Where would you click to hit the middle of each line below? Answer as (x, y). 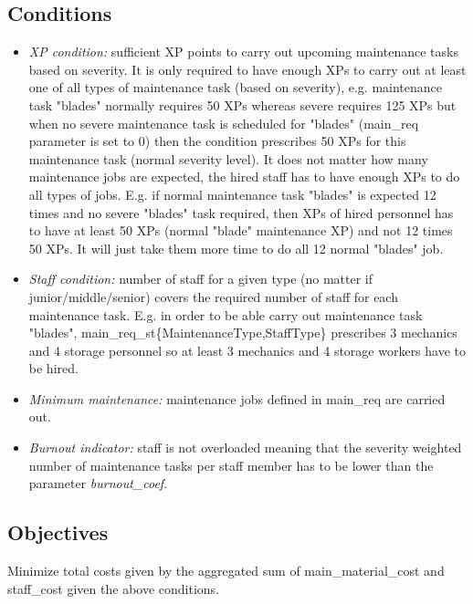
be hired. (53, 368)
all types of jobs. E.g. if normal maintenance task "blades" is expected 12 (232, 194)
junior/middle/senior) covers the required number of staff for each (213, 296)
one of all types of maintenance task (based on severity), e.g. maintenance (235, 87)
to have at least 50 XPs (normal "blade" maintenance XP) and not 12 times (241, 230)
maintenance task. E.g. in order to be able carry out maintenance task (226, 314)
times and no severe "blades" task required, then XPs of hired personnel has (241, 212)
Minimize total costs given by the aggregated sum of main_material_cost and (226, 571)
